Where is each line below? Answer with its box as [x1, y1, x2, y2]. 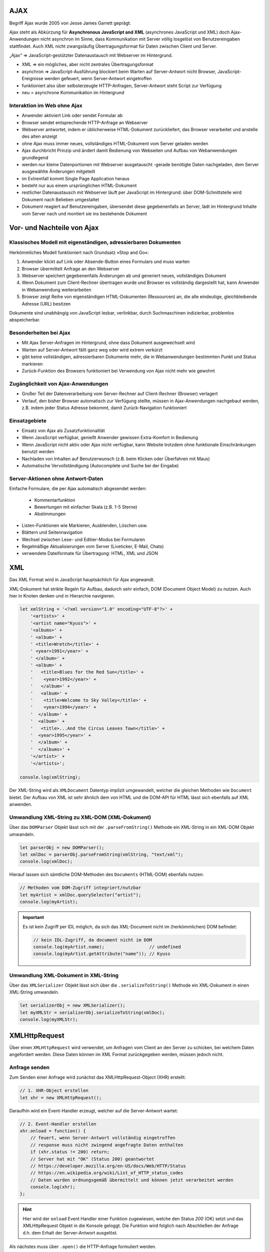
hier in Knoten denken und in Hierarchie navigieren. [9, 592, 115, 598]
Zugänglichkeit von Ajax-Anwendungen [9, 380, 108, 387]
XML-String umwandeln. [9, 989, 59, 995]
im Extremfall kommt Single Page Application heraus [21, 175, 129, 181]
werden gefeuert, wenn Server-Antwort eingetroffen [44, 76, 152, 82]
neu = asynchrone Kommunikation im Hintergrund [21, 90, 124, 96]
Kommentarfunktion [34, 497, 75, 503]
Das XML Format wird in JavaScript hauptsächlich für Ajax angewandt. [9, 576, 155, 583]
